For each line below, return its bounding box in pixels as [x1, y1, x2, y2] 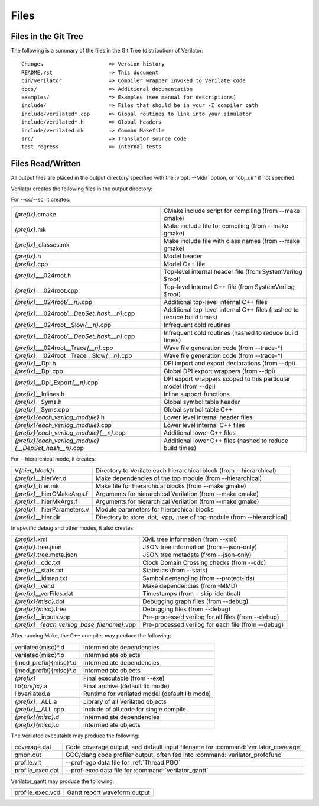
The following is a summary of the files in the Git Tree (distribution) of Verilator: [11, 47, 204, 54]
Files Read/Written [11, 158, 81, 169]
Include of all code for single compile [83, 705, 186, 713]
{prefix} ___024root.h [14, 271, 71, 280]
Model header [163, 252, 203, 260]
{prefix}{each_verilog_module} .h [14, 413, 105, 422]
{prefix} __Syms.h [14, 398, 62, 406]
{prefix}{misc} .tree [14, 605, 67, 613]
